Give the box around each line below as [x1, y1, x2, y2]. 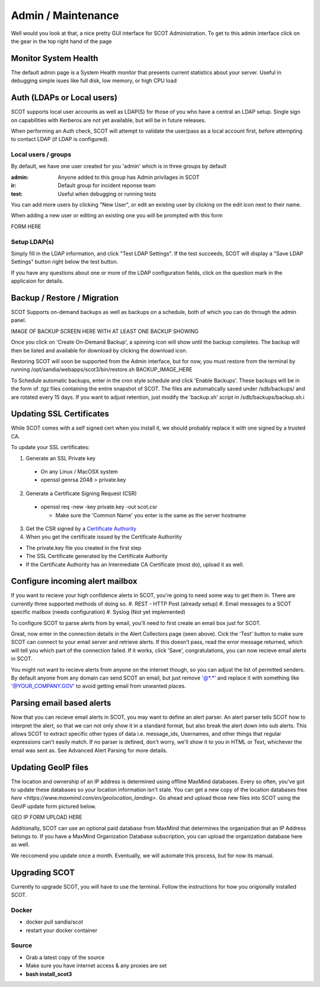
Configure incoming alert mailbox [11, 576, 137, 587]
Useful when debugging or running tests [57, 190, 156, 197]
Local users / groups [11, 150, 72, 159]
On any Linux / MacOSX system [40, 468, 119, 475]
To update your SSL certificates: [11, 444, 90, 451]
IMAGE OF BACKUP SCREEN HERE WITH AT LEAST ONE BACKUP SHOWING [11, 328, 199, 335]
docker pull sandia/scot [25, 918, 84, 925]
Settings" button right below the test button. [11, 258, 119, 265]
